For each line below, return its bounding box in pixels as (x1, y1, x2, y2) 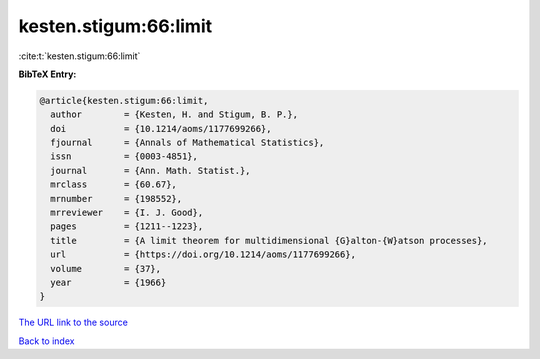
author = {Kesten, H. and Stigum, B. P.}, (50, 109, 299, 120)
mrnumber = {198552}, (50, 193, 183, 204)
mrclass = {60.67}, (50, 179, 177, 190)
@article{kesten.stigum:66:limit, (39, 95, 209, 106)
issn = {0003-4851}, (50, 151, 199, 162)
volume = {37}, (50, 263, 162, 274)
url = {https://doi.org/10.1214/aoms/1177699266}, (50, 249, 357, 260)
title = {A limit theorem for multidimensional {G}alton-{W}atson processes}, (50, 235, 489, 246)
